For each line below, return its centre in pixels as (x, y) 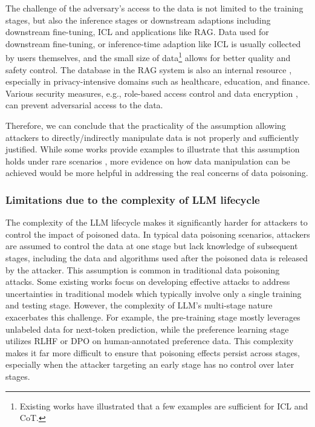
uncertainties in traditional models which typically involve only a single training (154, 293)
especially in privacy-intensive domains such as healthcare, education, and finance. (158, 81)
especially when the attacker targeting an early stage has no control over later (150, 364)
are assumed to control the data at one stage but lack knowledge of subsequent (152, 246)
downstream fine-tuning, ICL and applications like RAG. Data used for (137, 32)
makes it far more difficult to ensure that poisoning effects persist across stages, (153, 352)
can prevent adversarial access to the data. (84, 105)
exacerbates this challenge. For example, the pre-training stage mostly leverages (153, 317)
